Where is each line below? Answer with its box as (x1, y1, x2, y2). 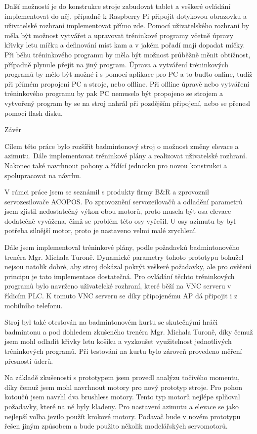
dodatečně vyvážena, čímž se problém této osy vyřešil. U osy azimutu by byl (4, 215, 236, 226)
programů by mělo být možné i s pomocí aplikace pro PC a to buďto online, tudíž (4, 69, 253, 79)
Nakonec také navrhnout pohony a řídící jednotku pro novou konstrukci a (4, 160, 227, 170)
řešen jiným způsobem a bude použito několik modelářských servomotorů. (4, 421, 228, 431)
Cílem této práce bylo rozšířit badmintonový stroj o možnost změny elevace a (4, 141, 239, 151)
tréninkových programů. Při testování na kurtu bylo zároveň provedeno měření (4, 346, 242, 356)
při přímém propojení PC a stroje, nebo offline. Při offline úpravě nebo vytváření (4, 78, 250, 89)
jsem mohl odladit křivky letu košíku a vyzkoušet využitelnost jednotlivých (4, 336, 232, 346)
